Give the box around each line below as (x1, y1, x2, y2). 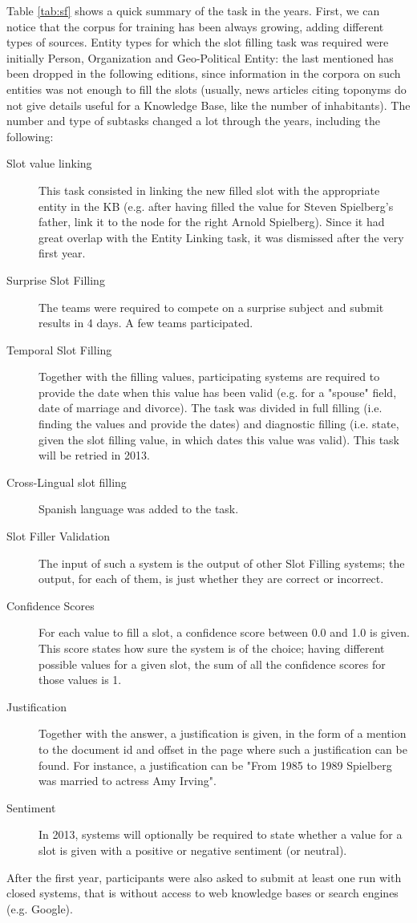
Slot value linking (6, 155, 92, 172)
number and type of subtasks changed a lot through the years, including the (6, 112, 380, 129)
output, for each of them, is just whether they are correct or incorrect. (38, 570, 384, 587)
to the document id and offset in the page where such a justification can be (38, 740, 407, 757)
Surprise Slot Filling (6, 271, 105, 288)
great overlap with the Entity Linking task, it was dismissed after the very (38, 229, 404, 245)
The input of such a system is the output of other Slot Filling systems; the (38, 554, 405, 571)
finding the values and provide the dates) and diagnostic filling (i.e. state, (38, 415, 399, 432)
